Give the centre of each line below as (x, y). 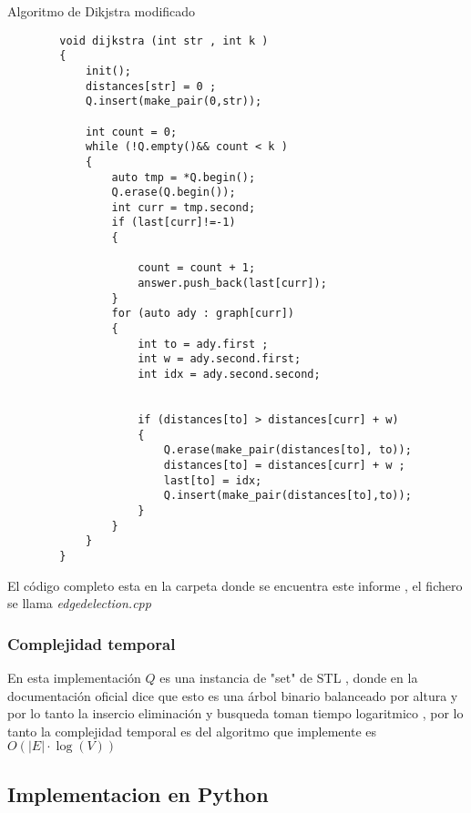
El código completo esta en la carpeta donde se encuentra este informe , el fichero (235, 585)
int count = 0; (131, 132)
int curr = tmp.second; (184, 207)
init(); (108, 71)
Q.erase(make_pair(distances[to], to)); (287, 450)
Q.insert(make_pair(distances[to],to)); (287, 496)
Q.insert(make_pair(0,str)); (174, 102)
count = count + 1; (197, 268)
